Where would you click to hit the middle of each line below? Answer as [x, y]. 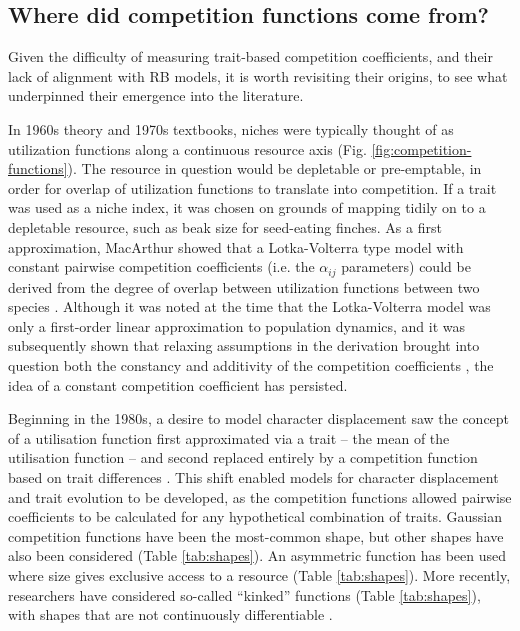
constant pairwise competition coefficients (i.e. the [161, 266]
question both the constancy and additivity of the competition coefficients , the [251, 364]
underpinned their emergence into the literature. [156, 95]
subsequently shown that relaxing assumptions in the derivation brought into [244, 345]
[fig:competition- [421, 148]
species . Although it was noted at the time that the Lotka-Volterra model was [249, 306]
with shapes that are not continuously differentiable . [170, 614]
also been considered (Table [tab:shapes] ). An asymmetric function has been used [257, 555]
